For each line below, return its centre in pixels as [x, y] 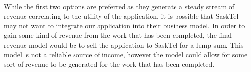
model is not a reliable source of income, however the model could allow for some [126, 54]
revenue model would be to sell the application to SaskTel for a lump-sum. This [124, 44]
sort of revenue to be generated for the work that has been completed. [109, 64]
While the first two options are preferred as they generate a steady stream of [119, 6]
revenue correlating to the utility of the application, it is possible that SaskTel [121, 16]
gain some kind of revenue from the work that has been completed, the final [118, 35]
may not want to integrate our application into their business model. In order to [125, 25]
